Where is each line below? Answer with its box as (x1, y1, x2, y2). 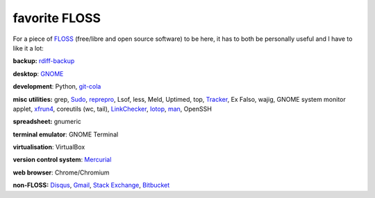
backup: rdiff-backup (12, 57, 75, 65)
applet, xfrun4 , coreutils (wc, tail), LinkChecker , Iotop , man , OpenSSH (12, 105, 212, 113)
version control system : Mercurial (12, 156, 112, 164)
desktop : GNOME (12, 69, 64, 78)
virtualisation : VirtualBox (12, 143, 85, 152)
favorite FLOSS (12, 10, 101, 26)
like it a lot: (12, 44, 44, 52)
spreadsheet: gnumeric (12, 118, 81, 126)
